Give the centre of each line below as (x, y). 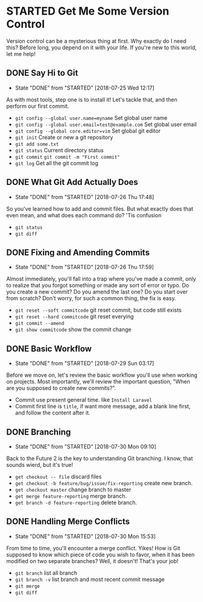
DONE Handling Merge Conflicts (68, 522)
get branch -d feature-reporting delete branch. (76, 502)
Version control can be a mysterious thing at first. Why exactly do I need (96, 41)
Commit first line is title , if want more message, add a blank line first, (103, 407)
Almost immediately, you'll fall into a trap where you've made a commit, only (101, 279)
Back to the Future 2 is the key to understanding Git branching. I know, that (100, 458)
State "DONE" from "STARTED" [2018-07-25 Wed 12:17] (85, 88)
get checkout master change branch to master (73, 489)
